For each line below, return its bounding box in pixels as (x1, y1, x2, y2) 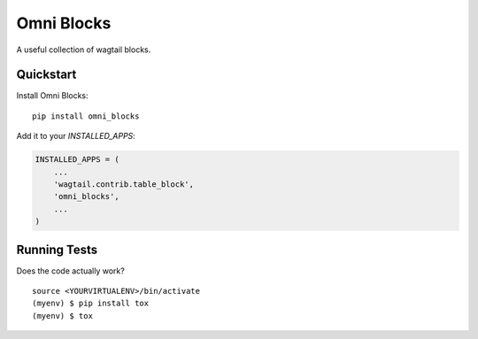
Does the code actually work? (16, 266, 126, 276)
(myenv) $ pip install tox (32, 298, 150, 309)
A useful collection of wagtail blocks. (16, 44, 151, 55)
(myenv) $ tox (32, 311, 93, 320)
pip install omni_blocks (32, 111, 140, 121)
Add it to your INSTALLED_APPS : (16, 131, 136, 142)
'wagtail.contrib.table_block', (53, 180, 195, 189)
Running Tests (16, 242, 97, 257)
